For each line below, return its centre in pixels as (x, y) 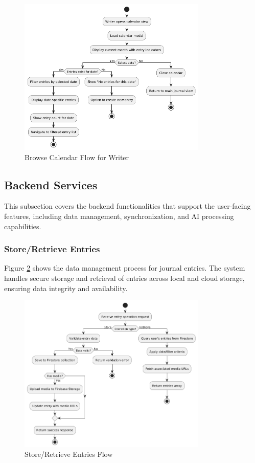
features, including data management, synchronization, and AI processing (119, 216)
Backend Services (51, 184)
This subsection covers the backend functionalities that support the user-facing (127, 206)
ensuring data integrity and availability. (66, 288)
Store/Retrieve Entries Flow (69, 454)
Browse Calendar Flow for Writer (77, 157)
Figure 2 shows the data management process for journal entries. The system (125, 268)
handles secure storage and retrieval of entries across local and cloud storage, (124, 278)
